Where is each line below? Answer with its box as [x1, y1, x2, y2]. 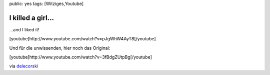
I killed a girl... [9, 13, 54, 22]
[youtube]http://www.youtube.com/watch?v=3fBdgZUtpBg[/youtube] [9, 54, 152, 60]
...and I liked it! [9, 26, 39, 32]
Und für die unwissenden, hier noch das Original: [9, 45, 110, 51]
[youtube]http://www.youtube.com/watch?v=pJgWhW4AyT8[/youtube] [9, 36, 156, 42]
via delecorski [9, 63, 38, 69]
